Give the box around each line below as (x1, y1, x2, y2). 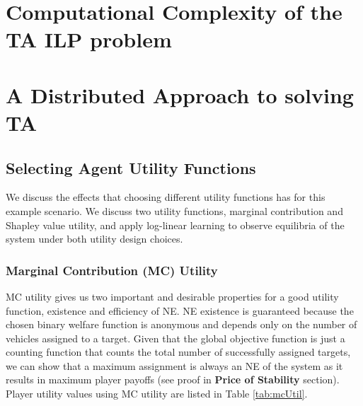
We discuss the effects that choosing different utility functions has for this (6, 190, 325, 204)
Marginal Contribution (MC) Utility (6, 261, 218, 279)
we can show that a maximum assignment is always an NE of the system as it (6, 358, 343, 373)
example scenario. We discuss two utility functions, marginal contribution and (6, 203, 343, 218)
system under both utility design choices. (6, 231, 183, 246)
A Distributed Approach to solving (6, 80, 354, 109)
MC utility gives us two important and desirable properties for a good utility (6, 289, 339, 303)
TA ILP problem (6, 25, 172, 54)
